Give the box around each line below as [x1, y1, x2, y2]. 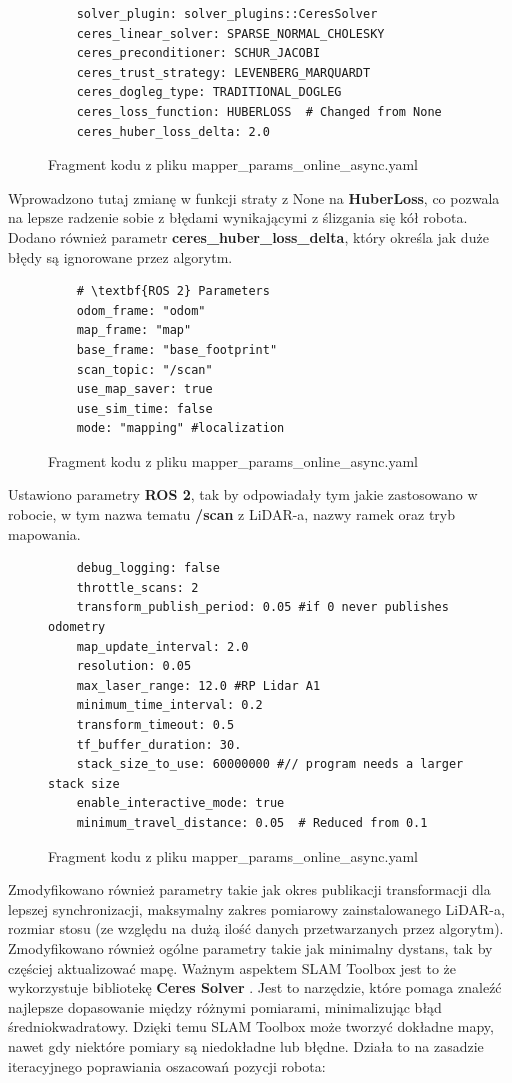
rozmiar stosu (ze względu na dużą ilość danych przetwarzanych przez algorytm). [8, 918, 504, 939]
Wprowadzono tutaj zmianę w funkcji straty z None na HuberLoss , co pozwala [8, 187, 500, 208]
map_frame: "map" [76, 323, 192, 338]
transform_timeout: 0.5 [76, 718, 235, 732]
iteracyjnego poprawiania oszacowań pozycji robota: [8, 1055, 326, 1076]
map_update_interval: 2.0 [76, 639, 249, 654]
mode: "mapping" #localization [76, 421, 285, 436]
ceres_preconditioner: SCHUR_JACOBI [76, 46, 321, 61]
